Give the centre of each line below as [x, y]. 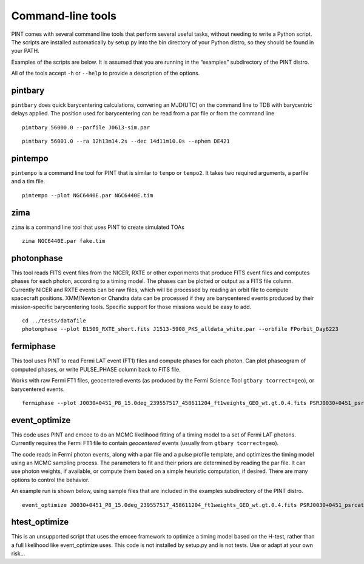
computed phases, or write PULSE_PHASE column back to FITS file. [96, 369]
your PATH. [25, 51]
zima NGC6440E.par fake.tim [64, 241]
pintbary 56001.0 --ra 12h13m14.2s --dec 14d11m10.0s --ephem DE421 [126, 141]
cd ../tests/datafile [54, 321]
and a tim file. [28, 182]
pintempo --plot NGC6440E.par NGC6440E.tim [88, 195]
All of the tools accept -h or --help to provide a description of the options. [106, 73]
